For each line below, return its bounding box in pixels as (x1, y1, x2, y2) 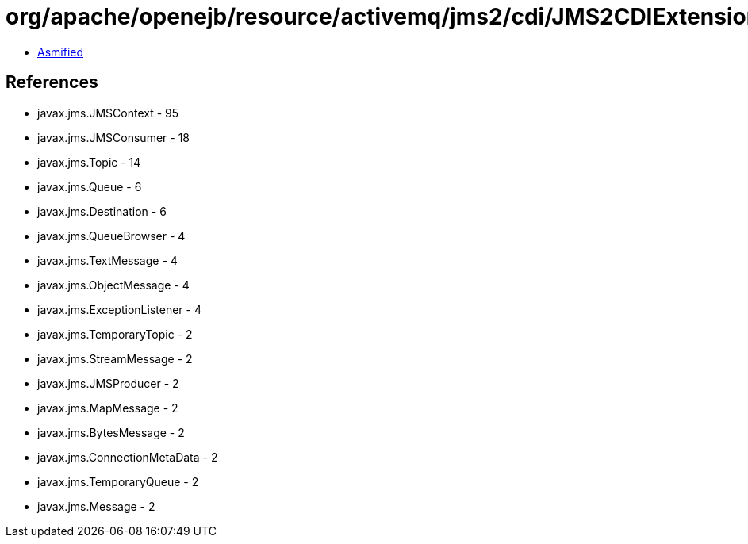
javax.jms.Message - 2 (37, 499, 155, 513)
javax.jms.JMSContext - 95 (37, 105, 179, 120)
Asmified (37, 44, 84, 59)
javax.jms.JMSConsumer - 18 (37, 130, 190, 144)
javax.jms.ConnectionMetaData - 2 (37, 450, 218, 464)
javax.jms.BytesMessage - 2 (37, 425, 185, 439)
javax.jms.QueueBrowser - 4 (37, 228, 186, 243)
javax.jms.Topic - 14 (37, 155, 141, 169)
